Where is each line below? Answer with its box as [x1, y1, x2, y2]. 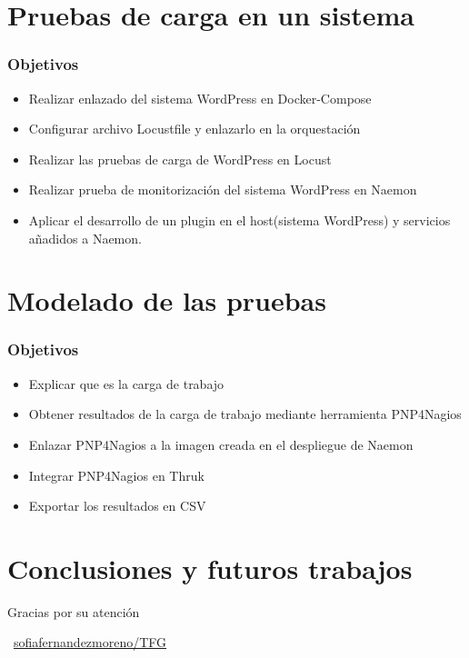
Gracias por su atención [7, 602, 140, 621]
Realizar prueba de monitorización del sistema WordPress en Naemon [28, 180, 417, 199]
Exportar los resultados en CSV [28, 496, 206, 515]
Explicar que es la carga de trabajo [28, 374, 225, 393]
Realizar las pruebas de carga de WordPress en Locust [28, 149, 332, 168]
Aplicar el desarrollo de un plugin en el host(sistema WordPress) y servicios [28, 210, 451, 229]
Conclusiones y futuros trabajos [7, 549, 413, 586]
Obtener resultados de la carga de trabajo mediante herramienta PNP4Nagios [28, 404, 462, 424]
